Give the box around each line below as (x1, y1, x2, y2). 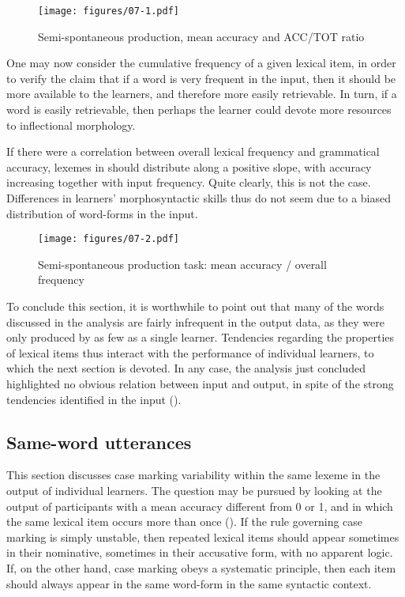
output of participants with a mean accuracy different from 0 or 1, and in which (6, 497, 393, 514)
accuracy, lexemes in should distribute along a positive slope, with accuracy (6, 158, 372, 175)
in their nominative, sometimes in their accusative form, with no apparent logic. (6, 544, 393, 561)
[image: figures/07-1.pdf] (38, 6, 179, 17)
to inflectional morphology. (6, 116, 136, 133)
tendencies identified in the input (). (6, 391, 182, 407)
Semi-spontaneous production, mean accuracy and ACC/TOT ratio (38, 28, 365, 44)
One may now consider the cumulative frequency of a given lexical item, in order (6, 55, 396, 71)
